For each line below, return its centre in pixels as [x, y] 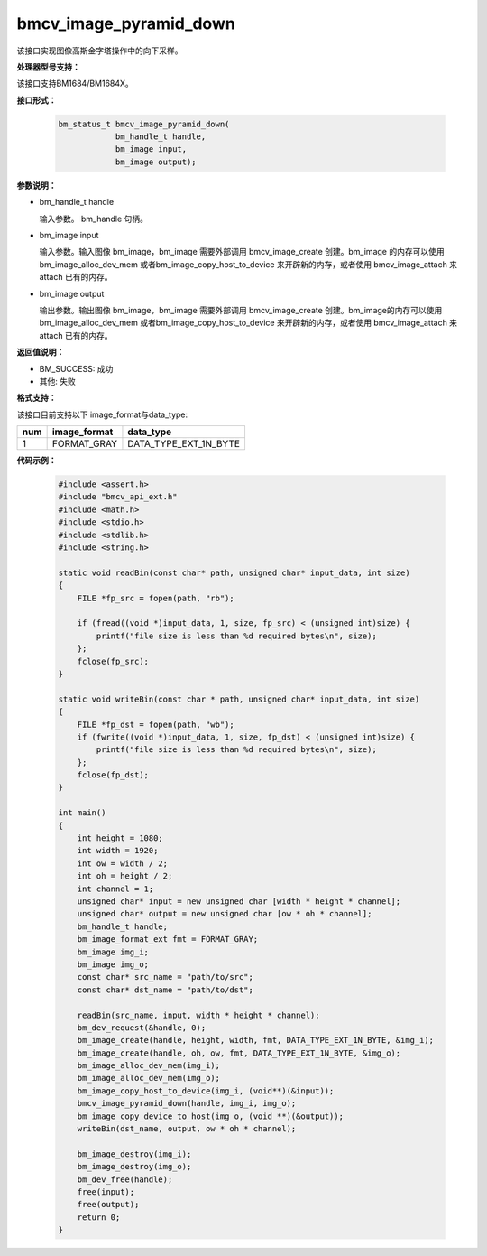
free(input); [106, 1191]
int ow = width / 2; [123, 863]
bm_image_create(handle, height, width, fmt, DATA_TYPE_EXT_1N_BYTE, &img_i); [256, 1040]
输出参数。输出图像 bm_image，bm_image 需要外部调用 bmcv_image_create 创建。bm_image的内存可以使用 [241, 310]
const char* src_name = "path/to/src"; [165, 977]
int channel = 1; [115, 889]
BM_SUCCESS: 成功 [76, 368]
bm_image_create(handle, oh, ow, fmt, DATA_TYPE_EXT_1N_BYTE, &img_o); [239, 1053]
